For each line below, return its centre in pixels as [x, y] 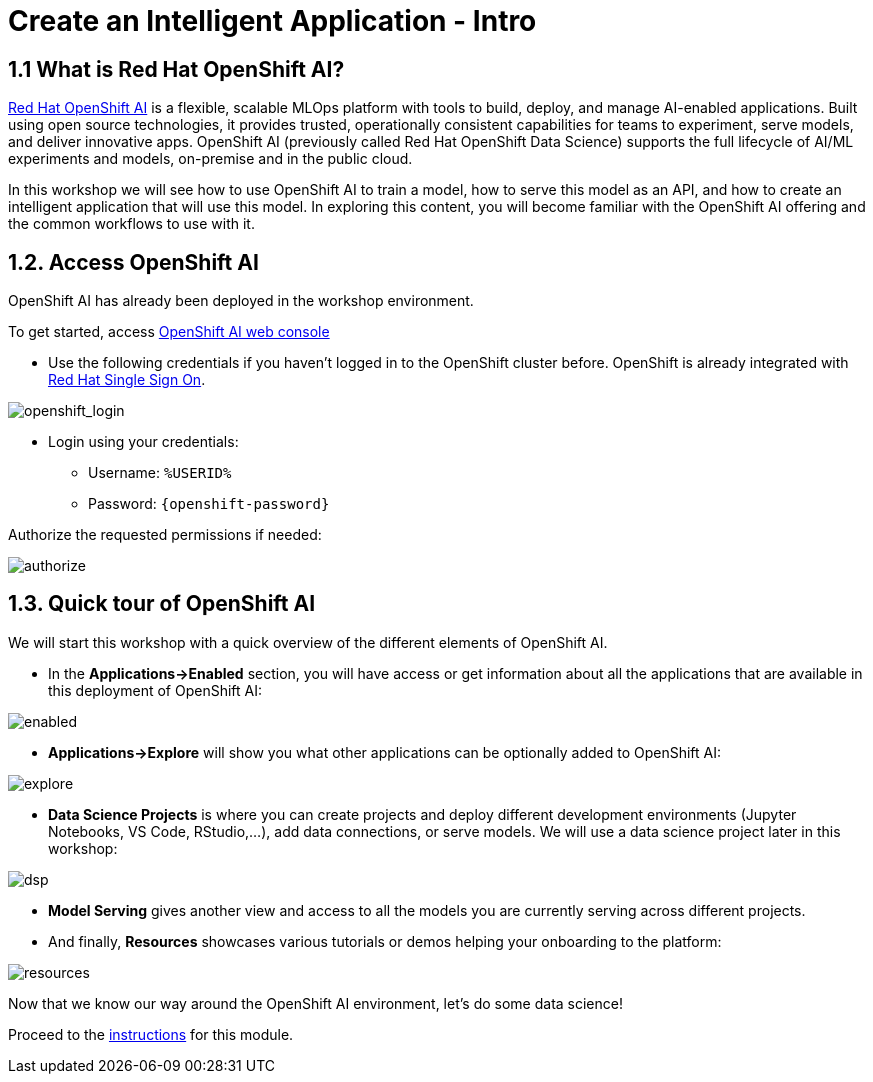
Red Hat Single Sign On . [127, 380]
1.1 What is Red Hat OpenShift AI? [176, 69]
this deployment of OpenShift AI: [155, 690]
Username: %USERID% [160, 473]
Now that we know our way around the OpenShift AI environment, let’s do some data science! [315, 1003]
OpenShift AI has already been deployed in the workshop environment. [241, 301]
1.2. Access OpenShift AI [133, 262]
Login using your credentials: [143, 442]
